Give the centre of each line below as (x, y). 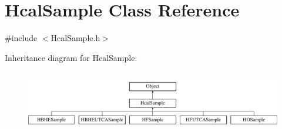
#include (21, 38)
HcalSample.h (75, 38)
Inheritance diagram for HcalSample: (71, 57)
